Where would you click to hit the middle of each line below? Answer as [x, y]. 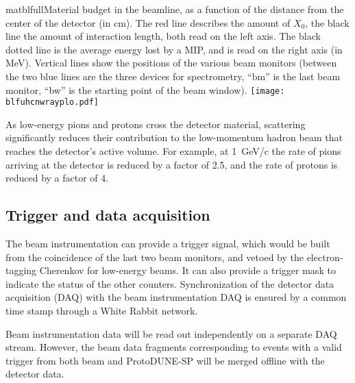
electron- [325, 257]
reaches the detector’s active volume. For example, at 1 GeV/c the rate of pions [173, 151]
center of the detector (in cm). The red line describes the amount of [148, 22]
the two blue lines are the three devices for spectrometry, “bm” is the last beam [173, 76]
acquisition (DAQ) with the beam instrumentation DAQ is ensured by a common [176, 297]
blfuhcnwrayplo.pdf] [52, 102]
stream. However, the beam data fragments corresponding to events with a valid [174, 347]
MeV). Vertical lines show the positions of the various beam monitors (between [171, 63]
